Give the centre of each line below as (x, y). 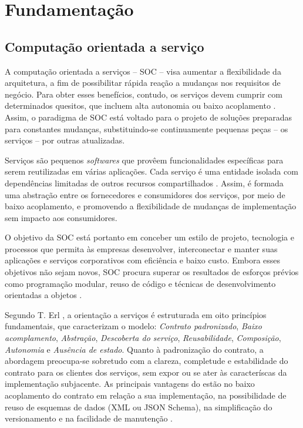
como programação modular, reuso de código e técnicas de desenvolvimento (140, 283)
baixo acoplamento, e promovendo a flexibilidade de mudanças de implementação (151, 206)
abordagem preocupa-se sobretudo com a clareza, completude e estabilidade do (147, 361)
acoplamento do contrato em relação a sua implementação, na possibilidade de (146, 395)
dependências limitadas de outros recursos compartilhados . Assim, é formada (144, 183)
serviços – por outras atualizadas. (65, 140)
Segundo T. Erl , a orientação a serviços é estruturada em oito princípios (136, 314)
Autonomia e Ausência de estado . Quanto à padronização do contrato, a (134, 349)
